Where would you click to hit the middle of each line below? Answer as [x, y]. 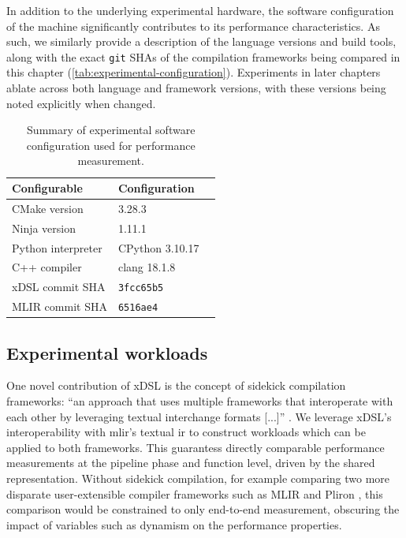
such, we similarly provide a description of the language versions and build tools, [201, 41]
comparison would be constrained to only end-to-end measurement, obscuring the [203, 509]
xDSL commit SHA [59, 287]
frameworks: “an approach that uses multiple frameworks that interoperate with [200, 401]
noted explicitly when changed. [81, 103]
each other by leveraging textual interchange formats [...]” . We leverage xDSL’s [199, 416]
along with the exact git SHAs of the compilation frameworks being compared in [203, 56]
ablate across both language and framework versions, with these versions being [196, 88]
